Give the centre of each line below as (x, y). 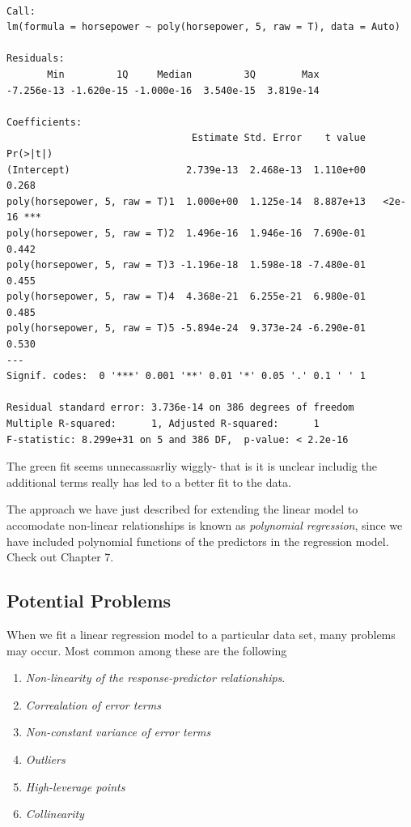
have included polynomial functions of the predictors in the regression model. (198, 541)
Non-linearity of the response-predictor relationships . (155, 678)
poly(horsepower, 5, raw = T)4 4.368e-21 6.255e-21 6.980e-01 (186, 297)
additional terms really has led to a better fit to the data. (149, 482)
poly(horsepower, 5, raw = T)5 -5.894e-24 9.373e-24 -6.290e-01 (186, 328)
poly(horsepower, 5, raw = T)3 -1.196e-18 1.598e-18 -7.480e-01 (186, 265)
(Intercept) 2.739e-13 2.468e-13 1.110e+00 (186, 170)
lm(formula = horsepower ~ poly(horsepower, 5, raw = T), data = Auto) (203, 27)
